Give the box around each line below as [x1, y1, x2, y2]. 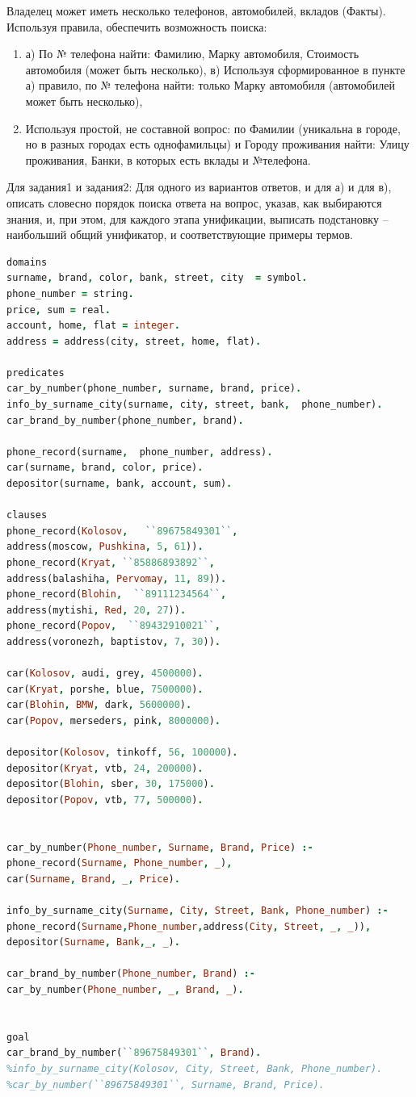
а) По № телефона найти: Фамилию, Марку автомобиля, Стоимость [25, 45, 359, 62]
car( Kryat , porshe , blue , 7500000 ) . [6, 683, 204, 695]
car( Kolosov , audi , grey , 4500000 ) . [6, 668, 204, 680]
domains [6, 256, 48, 268]
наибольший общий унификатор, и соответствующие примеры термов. [6, 226, 353, 243]
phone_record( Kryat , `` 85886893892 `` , [6, 557, 215, 568]
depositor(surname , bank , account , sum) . [6, 478, 233, 490]
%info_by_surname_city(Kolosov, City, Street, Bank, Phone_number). [6, 1063, 383, 1074]
